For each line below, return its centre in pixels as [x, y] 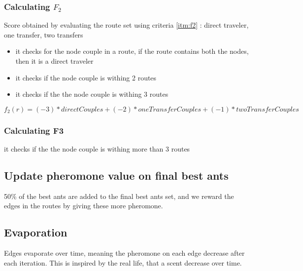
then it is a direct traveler [54, 61]
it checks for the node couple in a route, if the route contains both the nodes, [132, 51]
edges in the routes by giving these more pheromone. [84, 206]
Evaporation [36, 232]
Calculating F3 [34, 130]
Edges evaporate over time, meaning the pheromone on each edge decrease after [124, 253]
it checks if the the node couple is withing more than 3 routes [97, 149]
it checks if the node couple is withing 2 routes [86, 77]
